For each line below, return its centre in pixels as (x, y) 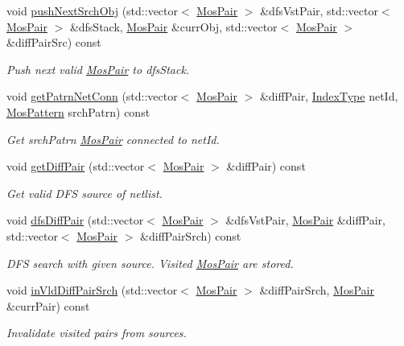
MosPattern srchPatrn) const (78, 111)
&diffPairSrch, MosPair (317, 290)
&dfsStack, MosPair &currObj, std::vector (173, 26)
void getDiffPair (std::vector (76, 166)
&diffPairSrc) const (54, 42)
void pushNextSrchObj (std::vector (93, 10)
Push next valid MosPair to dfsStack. (98, 69)
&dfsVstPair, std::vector (319, 10)
